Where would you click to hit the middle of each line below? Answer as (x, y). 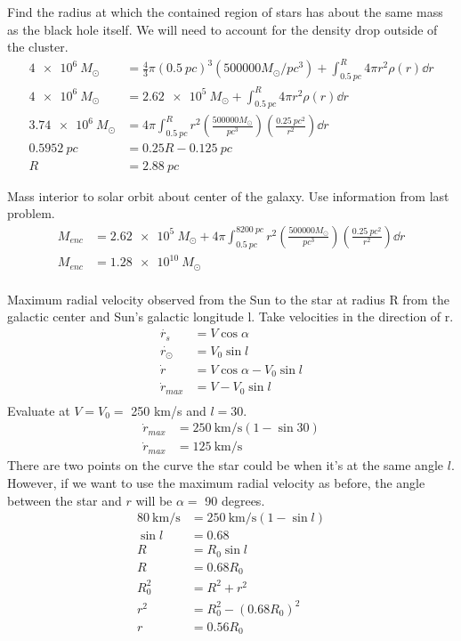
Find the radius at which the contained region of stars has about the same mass (225, 12)
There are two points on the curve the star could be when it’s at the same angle (226, 465)
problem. (31, 213)
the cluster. (38, 47)
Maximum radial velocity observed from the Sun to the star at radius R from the (228, 299)
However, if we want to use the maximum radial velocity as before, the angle (216, 483)
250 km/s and (169, 410)
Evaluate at (39, 410)
